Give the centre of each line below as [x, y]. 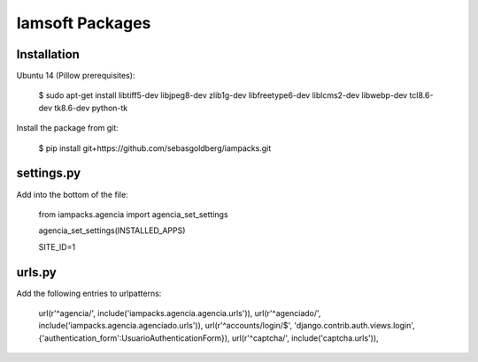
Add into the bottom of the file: [72, 194]
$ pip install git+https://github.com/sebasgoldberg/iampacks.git [155, 148]
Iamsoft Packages [84, 23]
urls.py [36, 272]
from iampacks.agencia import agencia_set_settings [134, 214]
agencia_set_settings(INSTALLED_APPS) [112, 230]
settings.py [49, 173]
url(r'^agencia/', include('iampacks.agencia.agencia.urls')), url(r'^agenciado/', [180, 313]
